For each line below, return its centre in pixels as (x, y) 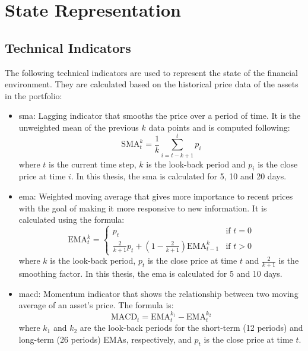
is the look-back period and (196, 164)
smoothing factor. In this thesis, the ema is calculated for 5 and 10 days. (150, 273)
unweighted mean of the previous (79, 127)
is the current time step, (93, 164)
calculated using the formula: (72, 219)
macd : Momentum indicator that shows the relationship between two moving (158, 293)
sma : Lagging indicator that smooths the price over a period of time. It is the (160, 116)
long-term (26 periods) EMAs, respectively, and (105, 339)
